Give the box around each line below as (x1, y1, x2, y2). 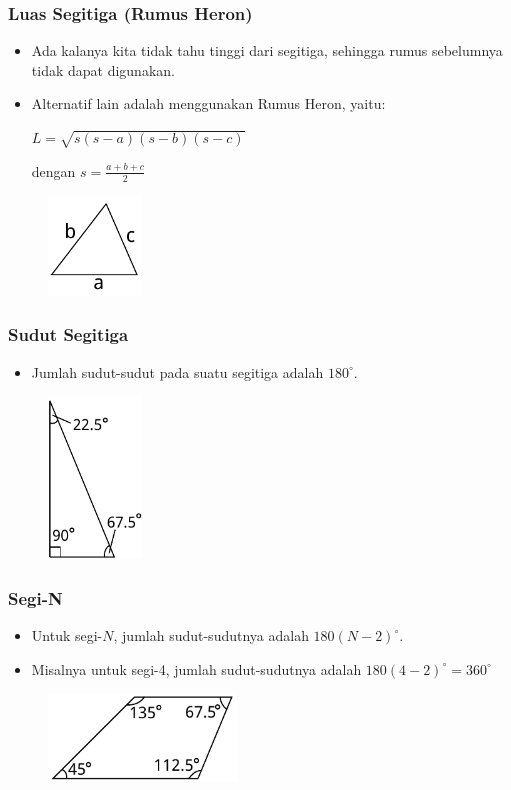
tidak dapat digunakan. (31, 59, 175, 80)
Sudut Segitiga (8, 322, 129, 347)
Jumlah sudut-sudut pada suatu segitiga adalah (31, 361, 324, 382)
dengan (31, 160, 76, 181)
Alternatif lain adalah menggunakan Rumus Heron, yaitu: (31, 93, 386, 114)
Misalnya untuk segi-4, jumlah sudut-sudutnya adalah (31, 658, 362, 679)
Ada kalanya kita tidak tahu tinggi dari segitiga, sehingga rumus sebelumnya (31, 40, 503, 61)
